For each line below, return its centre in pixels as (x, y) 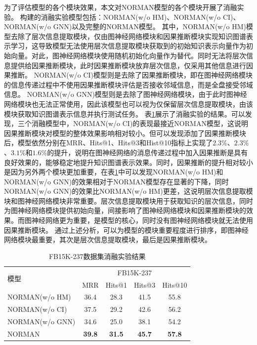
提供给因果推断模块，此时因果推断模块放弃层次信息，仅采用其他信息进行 (128, 65)
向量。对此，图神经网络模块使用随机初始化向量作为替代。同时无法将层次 (128, 55)
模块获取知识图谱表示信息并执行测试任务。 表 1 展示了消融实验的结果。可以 (125, 113)
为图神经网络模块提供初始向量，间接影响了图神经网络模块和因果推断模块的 (125, 210)
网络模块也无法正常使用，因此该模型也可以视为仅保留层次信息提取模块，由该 (128, 104)
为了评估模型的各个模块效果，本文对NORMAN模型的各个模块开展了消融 (121, 7)
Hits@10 (175, 284)
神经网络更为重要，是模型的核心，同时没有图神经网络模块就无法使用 (142, 220)
